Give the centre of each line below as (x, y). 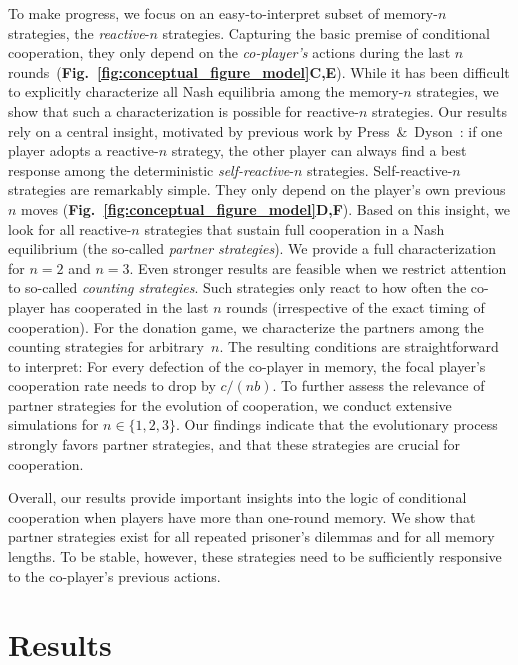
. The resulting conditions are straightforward (359, 346)
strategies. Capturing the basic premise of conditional (326, 32)
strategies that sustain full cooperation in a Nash (294, 228)
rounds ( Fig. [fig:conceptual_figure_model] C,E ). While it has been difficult (259, 71)
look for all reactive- (70, 228)
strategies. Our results (439, 110)
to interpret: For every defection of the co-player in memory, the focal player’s (247, 365)
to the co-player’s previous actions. (114, 575)
